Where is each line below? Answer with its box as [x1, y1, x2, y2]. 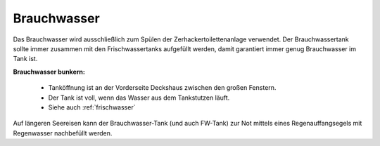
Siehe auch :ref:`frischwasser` [48, 102, 136, 112]
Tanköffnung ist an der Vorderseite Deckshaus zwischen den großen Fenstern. [48, 84, 277, 92]
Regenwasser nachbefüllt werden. [13, 128, 113, 137]
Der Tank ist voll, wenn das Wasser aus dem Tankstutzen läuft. [48, 93, 230, 102]
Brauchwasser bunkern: [13, 67, 86, 76]
